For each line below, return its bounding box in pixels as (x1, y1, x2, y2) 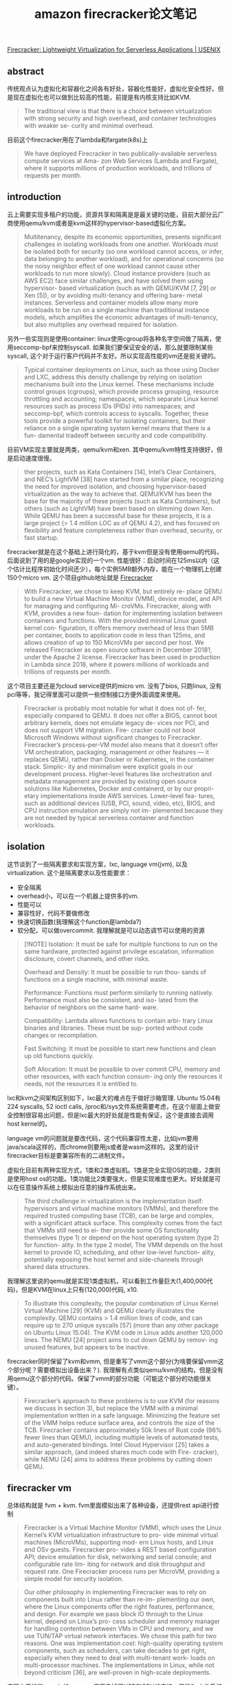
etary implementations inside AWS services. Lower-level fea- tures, (23, 791, 215, 800)
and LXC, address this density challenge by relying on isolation (23, 373, 203, 381)
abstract (7, 65, 45, 77)
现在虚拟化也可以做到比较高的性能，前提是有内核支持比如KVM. (12, 93, 191, 101)
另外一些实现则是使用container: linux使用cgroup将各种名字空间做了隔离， (7, 334, 216, 342)
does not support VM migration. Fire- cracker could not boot (23, 726, 196, 734)
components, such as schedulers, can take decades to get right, (23, 1647, 207, 1655)
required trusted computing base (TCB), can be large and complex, (23, 1211, 214, 1220)
